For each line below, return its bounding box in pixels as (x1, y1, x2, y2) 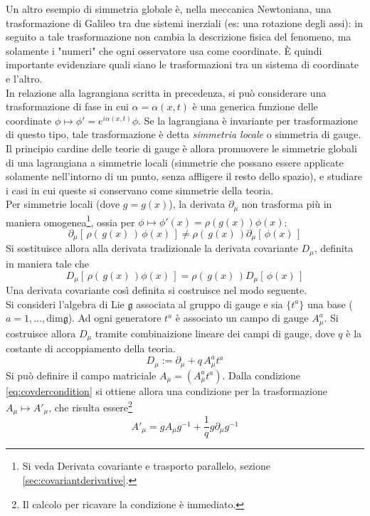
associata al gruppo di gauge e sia (136, 296, 283, 311)
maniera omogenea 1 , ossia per (6, 212, 135, 229)
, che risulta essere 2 (48, 398, 132, 414)
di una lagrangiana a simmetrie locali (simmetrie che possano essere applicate (6, 154, 344, 169)
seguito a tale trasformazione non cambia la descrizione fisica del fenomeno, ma (6, 29, 351, 44)
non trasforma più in (241, 196, 332, 211)
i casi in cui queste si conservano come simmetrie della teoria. (6, 182, 274, 197)
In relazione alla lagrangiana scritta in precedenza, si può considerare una (6, 85, 327, 100)
